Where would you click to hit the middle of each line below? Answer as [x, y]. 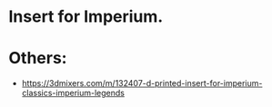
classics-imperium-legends [73, 93]
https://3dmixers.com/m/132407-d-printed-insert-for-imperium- [142, 83]
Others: [38, 58]
